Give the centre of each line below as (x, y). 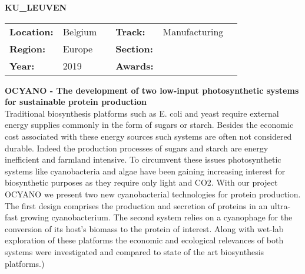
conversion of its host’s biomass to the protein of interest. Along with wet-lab (144, 228)
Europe (78, 48)
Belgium (80, 31)
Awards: (135, 65)
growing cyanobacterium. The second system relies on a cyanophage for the (156, 217)
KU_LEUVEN (36, 7)
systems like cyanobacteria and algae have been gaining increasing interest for (145, 171)
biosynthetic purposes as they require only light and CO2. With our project (141, 182)
